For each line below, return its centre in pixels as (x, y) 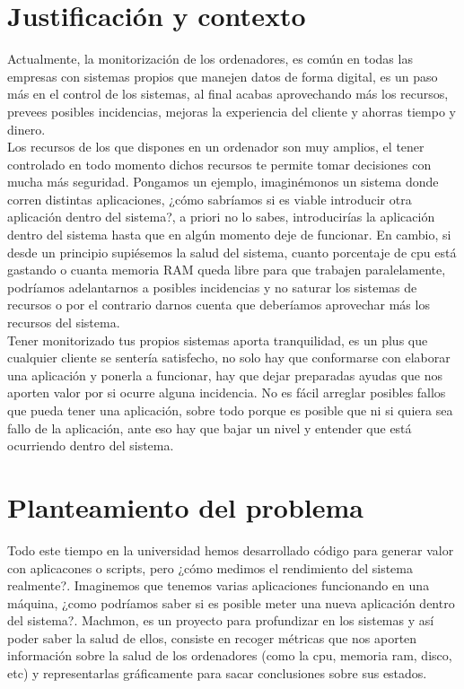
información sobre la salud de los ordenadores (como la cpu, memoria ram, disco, (230, 655)
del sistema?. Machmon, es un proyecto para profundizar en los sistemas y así (221, 620)
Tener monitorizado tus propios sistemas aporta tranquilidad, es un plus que (218, 340)
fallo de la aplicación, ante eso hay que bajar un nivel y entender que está (210, 427)
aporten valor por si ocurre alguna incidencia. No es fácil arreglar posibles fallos (227, 392)
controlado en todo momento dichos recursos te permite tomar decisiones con (219, 164)
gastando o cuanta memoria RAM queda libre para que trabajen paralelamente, (227, 270)
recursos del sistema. (64, 323)
